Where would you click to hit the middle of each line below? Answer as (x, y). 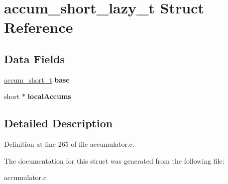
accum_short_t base (37, 79)
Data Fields (35, 58)
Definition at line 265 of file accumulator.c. (69, 144)
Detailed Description (58, 123)
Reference (39, 27)
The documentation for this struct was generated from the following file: (114, 160)
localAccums (49, 96)
